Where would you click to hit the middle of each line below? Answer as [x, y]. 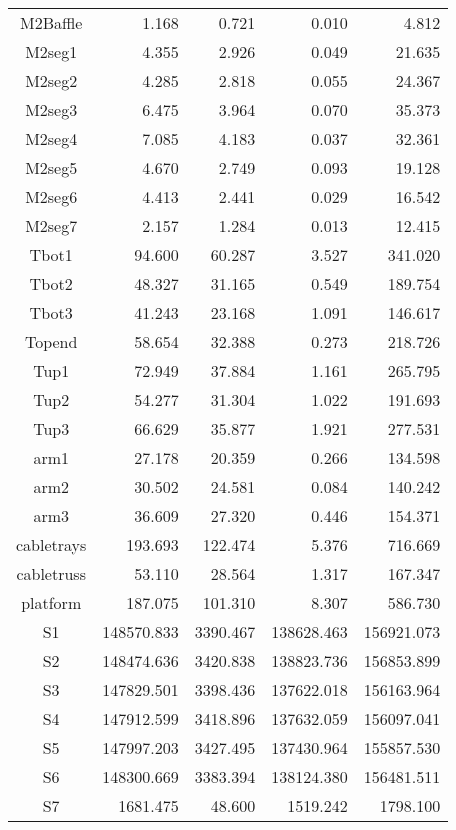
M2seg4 [51, 138]
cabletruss [51, 573]
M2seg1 [51, 51]
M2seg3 [51, 109]
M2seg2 [51, 80]
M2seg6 [51, 196]
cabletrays [51, 544]
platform [51, 602]
